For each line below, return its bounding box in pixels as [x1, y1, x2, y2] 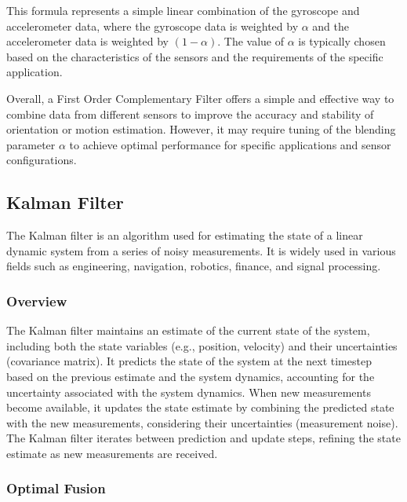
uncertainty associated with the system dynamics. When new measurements [6, 383, 371, 400]
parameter [6, 136, 56, 152]
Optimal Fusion [6, 478, 106, 498]
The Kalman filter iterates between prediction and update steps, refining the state [6, 430, 401, 446]
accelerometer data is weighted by [6, 33, 169, 49]
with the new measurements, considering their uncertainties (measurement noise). [6, 414, 398, 431]
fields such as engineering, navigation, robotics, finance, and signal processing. [6, 258, 381, 274]
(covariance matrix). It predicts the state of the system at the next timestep [6, 353, 372, 369]
